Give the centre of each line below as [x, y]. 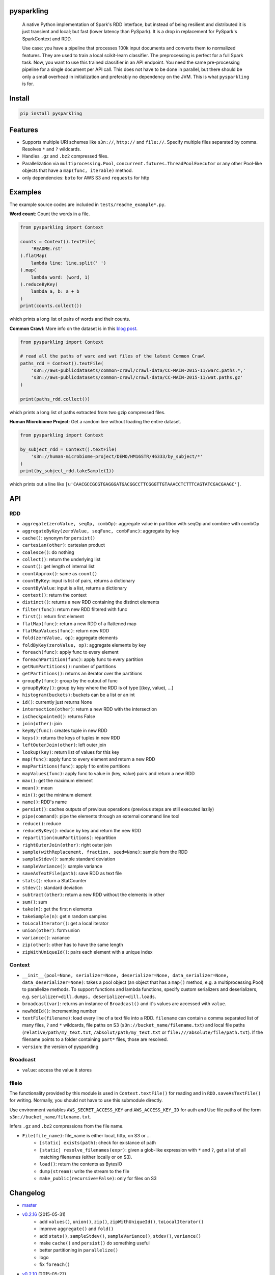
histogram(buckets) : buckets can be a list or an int [78, 695]
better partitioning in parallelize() [79, 1250]
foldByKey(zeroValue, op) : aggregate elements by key [84, 645]
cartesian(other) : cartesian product [64, 545]
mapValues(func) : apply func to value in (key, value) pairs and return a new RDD [108, 773]
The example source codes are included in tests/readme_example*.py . [88, 205]
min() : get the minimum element [57, 795]
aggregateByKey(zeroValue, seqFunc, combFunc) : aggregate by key [101, 531]
